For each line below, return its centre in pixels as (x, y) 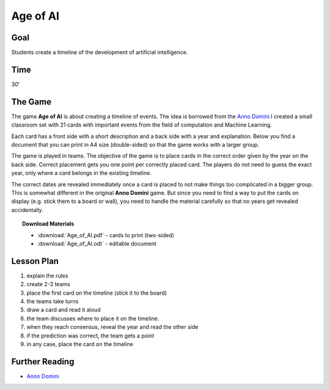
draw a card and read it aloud (64, 310)
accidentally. (27, 210)
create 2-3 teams (48, 284)
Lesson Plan (35, 261)
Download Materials (48, 224)
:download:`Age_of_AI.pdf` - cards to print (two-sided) (106, 235)
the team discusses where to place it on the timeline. (93, 318)
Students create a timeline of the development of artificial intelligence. (100, 53)
